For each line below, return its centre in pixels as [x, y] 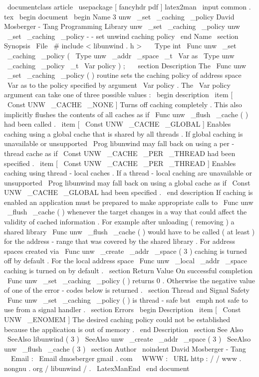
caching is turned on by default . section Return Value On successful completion [129, 271]
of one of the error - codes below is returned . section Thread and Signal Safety [127, 290]
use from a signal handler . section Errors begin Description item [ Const [123, 309]
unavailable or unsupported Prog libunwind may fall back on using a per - [119, 143]
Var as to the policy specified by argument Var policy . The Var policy [119, 85]
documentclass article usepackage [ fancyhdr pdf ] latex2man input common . [129, 6]
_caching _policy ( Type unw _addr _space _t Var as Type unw [121, 55]
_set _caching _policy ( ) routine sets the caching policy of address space [124, 75]
